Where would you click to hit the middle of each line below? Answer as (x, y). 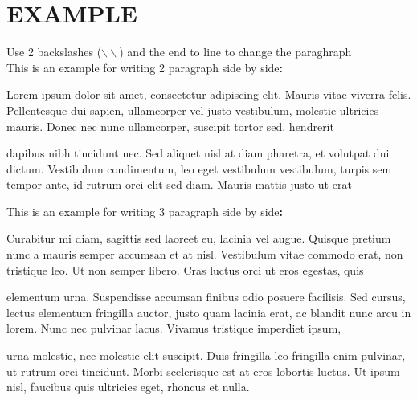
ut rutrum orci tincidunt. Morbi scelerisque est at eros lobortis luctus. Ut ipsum (203, 371)
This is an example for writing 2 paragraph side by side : (145, 67)
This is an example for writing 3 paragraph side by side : (145, 211)
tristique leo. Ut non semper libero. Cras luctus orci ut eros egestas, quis (185, 269)
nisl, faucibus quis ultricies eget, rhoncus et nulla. (128, 387)
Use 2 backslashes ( (54, 52)
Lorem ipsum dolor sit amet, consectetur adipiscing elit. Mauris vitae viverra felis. (209, 94)
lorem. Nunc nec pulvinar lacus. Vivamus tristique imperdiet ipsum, (174, 328)
